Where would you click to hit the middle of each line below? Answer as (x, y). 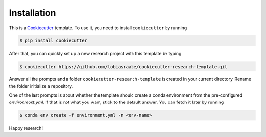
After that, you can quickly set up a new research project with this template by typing (95, 53)
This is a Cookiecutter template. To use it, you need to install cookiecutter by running (98, 28)
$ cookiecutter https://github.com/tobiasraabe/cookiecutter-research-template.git (123, 66)
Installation (33, 13)
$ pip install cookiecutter (53, 40)
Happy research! (26, 128)
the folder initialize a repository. (41, 86)
